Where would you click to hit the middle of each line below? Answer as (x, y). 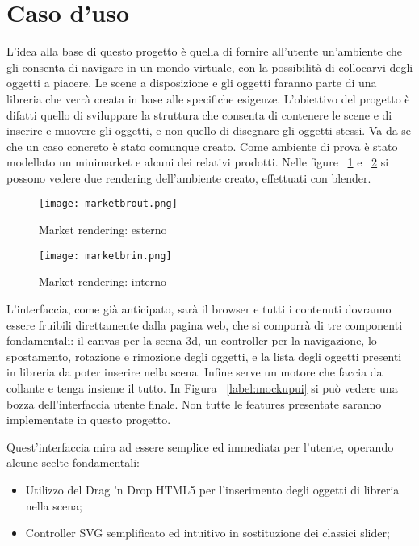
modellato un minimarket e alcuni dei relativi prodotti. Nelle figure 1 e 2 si (198, 162)
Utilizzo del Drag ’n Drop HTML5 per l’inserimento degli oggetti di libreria (212, 489)
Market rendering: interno (103, 281)
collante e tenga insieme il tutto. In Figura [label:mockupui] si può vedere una (202, 387)
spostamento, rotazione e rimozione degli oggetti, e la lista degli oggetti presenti (204, 356)
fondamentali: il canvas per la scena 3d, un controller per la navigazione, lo (192, 340)
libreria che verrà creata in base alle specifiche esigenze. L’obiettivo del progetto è (208, 98)
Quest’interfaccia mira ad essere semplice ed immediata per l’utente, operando (200, 446)
